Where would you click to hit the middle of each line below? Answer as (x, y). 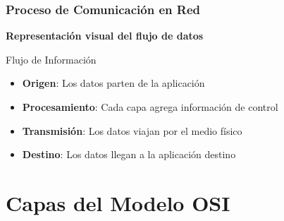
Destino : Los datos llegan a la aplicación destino (129, 154)
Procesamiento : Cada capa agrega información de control (150, 107)
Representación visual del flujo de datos (105, 36)
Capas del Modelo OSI (118, 202)
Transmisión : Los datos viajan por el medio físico (132, 130)
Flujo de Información (51, 59)
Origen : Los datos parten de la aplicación (113, 83)
